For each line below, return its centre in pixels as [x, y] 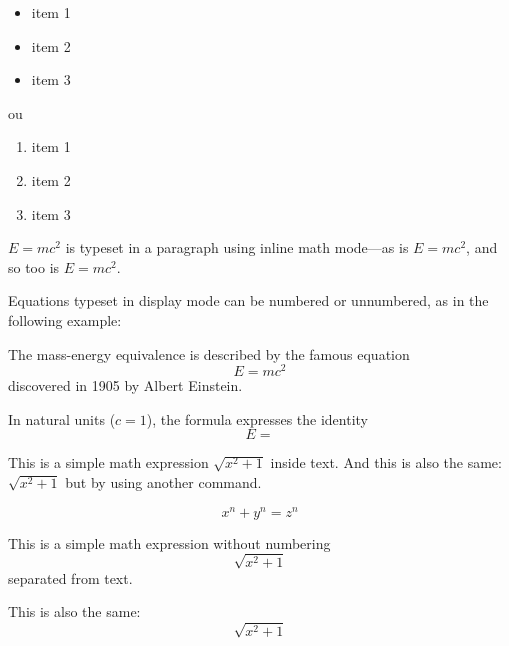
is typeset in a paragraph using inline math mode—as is [237, 247]
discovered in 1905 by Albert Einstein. [125, 385]
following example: [65, 319]
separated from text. [70, 577]
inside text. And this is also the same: [386, 462]
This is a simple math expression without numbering [169, 542]
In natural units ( [62, 418]
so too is [34, 266]
